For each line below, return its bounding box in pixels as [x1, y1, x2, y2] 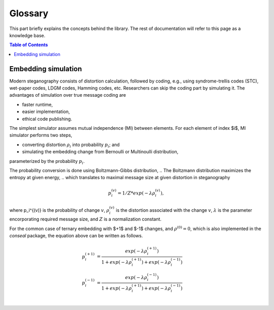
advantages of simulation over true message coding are [9, 92, 126, 98]
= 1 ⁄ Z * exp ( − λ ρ [117, 190, 155, 196]
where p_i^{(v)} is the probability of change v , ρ [9, 207, 110, 213]
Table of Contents [9, 42, 48, 48]
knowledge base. [9, 32, 46, 38]
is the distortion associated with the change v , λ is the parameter [116, 207, 252, 213]
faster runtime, [22, 101, 53, 107]
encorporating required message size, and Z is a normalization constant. [9, 216, 162, 222]
